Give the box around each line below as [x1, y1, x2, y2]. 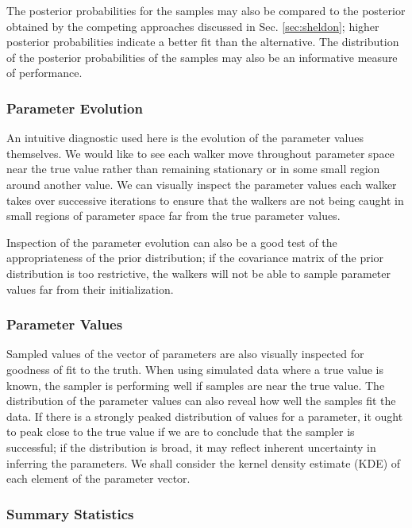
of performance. [6, 64, 83, 81]
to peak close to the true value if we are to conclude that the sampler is [6, 423, 355, 440]
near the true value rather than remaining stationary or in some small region [6, 160, 380, 177]
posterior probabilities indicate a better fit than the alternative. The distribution [6, 33, 399, 50]
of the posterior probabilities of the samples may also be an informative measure [6, 48, 398, 65]
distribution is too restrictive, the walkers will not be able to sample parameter [6, 264, 391, 281]
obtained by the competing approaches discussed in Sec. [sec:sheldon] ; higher [6, 17, 379, 34]
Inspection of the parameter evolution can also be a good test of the [6, 233, 337, 250]
